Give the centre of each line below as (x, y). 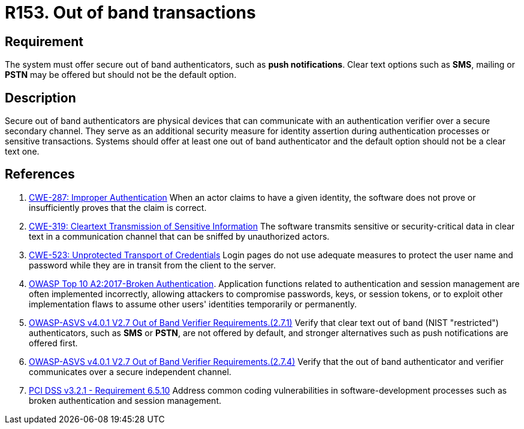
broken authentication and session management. (125, 400)
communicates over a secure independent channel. (130, 371)
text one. (22, 152)
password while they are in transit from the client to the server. (153, 265)
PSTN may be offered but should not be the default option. (121, 75)
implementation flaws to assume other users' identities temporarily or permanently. (193, 304)
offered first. (53, 343)
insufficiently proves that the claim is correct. (118, 207)
